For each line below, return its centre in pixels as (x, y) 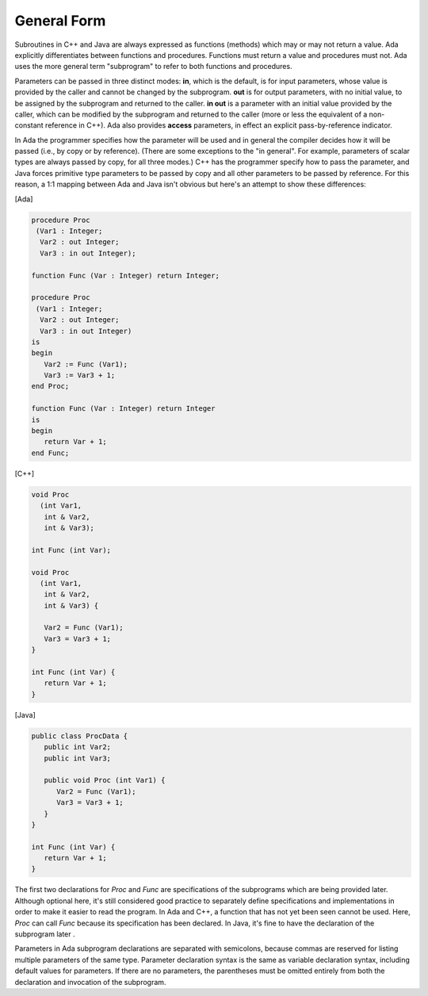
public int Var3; (77, 758)
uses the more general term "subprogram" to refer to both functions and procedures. (153, 67)
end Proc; (50, 386)
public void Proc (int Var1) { (105, 780)
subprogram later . (45, 934)
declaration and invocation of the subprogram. (90, 982)
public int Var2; (77, 747)
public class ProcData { (80, 736)
